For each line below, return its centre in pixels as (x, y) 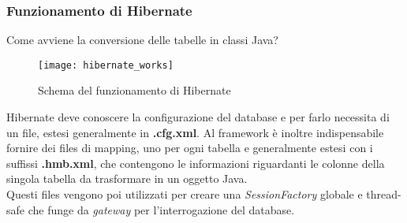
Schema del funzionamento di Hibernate (134, 90)
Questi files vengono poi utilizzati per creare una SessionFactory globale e (185, 194)
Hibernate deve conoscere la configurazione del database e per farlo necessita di (198, 117)
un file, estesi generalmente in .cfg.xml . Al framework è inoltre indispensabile (195, 132)
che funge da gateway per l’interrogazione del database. (161, 209)
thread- (384, 194)
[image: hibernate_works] (106, 65)
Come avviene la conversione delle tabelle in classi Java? (142, 40)
